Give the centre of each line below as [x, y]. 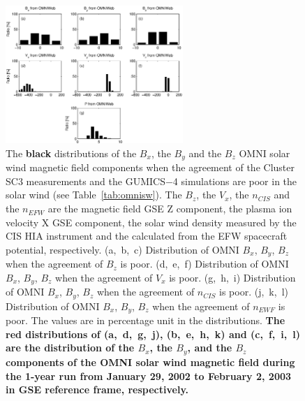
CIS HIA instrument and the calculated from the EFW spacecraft [147, 236]
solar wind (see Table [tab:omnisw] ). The [94, 195]
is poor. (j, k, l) [254, 292]
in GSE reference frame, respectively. [97, 389]
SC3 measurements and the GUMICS [85, 181]
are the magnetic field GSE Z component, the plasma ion [170, 209]
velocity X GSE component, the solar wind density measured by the [151, 222]
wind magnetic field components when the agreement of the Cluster [150, 167]
